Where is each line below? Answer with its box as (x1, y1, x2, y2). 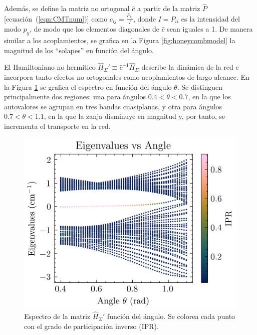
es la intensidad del (181, 13, 240, 24)
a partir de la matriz (137, 3, 200, 14)
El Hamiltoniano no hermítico (4, 62, 96, 72)
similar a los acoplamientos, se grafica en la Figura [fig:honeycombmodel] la (4, 35, 235, 46)
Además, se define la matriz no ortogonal (4, 3, 130, 14)
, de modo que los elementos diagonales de (30, 24, 159, 34)
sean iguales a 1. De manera (167, 24, 253, 34)
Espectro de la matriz (24, 311, 91, 321)
